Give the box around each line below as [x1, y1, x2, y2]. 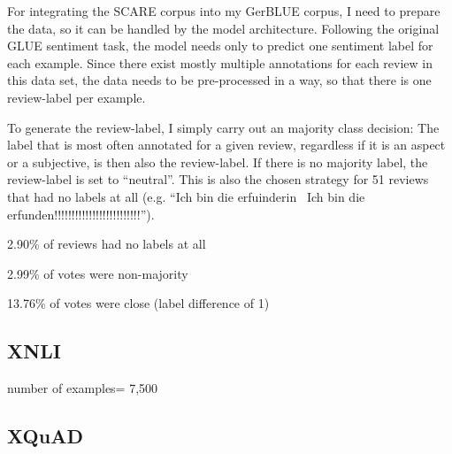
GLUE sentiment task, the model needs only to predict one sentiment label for [7, 36, 433, 55]
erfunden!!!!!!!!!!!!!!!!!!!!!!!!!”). [7, 204, 155, 223]
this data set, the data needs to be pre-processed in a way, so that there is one [7, 71, 432, 89]
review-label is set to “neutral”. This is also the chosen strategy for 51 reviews [7, 170, 429, 189]
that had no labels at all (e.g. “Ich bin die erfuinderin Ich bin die [7, 187, 365, 205]
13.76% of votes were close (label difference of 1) [7, 294, 270, 312]
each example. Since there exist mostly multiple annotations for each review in [7, 53, 433, 72]
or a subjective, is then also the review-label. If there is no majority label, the [7, 152, 428, 171]
